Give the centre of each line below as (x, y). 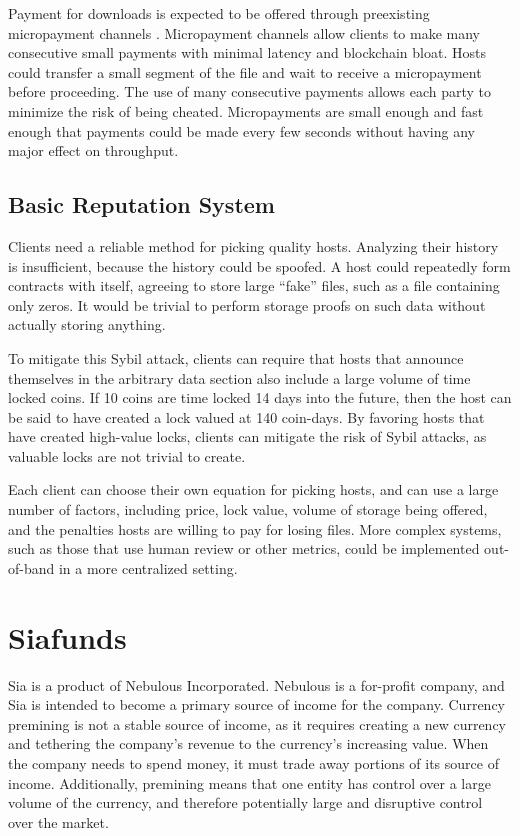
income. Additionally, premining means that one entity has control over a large (249, 782)
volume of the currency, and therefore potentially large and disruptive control (245, 802)
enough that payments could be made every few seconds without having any (241, 130)
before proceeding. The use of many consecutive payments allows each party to (249, 91)
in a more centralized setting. (148, 567)
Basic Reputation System (141, 204)
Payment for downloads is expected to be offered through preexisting (219, 13)
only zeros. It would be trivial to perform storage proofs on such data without (247, 304)
